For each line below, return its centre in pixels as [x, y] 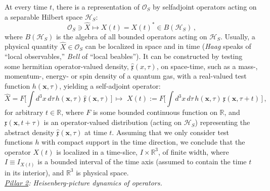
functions [19, 142]
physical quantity [31, 46]
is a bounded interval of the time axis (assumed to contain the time [142, 162]
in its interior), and [34, 172]
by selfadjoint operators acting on [205, 7]
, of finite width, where [194, 151]
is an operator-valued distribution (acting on [113, 122]
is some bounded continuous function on [155, 112]
